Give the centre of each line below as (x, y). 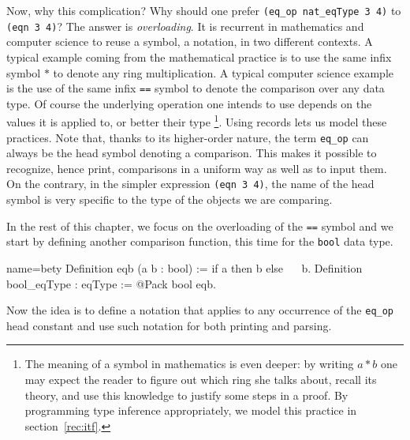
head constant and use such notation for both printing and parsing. (169, 325)
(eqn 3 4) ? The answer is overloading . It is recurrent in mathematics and (185, 26)
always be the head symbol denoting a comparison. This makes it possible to (192, 153)
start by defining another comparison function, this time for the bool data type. (200, 241)
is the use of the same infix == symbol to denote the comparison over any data (196, 88)
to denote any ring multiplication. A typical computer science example (224, 72)
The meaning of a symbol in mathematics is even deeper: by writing (189, 364)
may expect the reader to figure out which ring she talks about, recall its (201, 380)
